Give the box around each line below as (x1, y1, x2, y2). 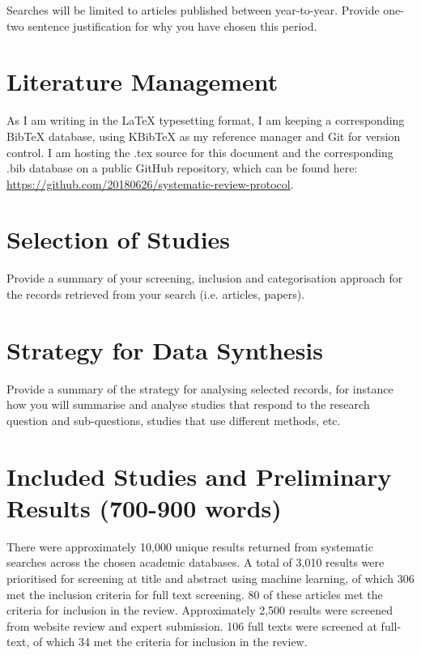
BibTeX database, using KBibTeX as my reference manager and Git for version (6, 127, 401, 144)
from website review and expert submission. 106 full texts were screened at (6, 617, 377, 634)
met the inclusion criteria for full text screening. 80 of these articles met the (6, 585, 383, 602)
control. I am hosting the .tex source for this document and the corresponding (6, 143, 393, 160)
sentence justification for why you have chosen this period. (28, 17, 317, 34)
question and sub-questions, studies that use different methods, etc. (6, 411, 341, 428)
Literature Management (6, 65, 279, 98)
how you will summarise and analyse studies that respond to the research (6, 396, 370, 413)
